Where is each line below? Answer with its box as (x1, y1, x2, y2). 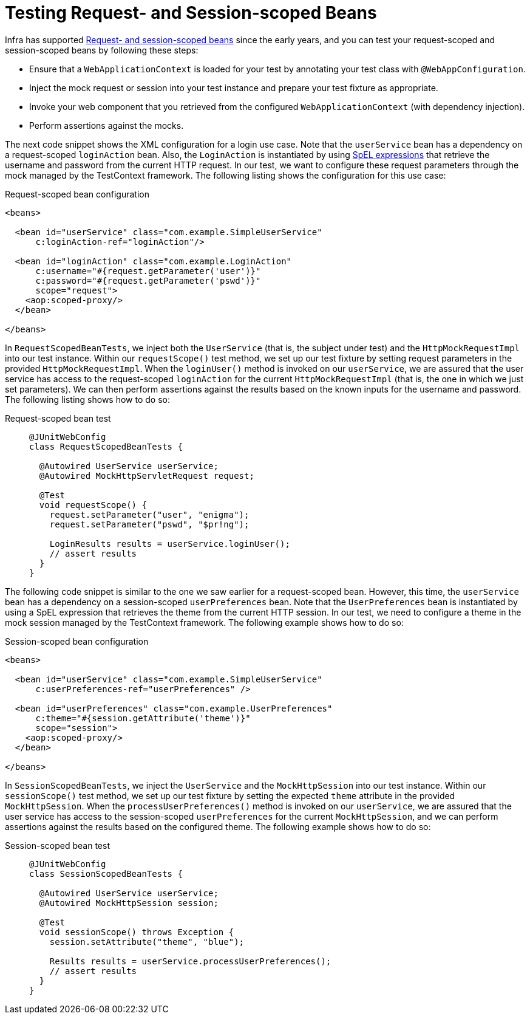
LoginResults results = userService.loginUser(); (49, 538, 290, 549)
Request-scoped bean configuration (5, 188, 149, 199)
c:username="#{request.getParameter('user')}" (35, 266, 261, 276)
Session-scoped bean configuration (5, 636, 149, 647)
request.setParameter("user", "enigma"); (49, 509, 250, 520)
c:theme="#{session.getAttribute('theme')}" (35, 713, 251, 723)
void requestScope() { (39, 499, 147, 510)
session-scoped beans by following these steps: (5, 44, 199, 55)
